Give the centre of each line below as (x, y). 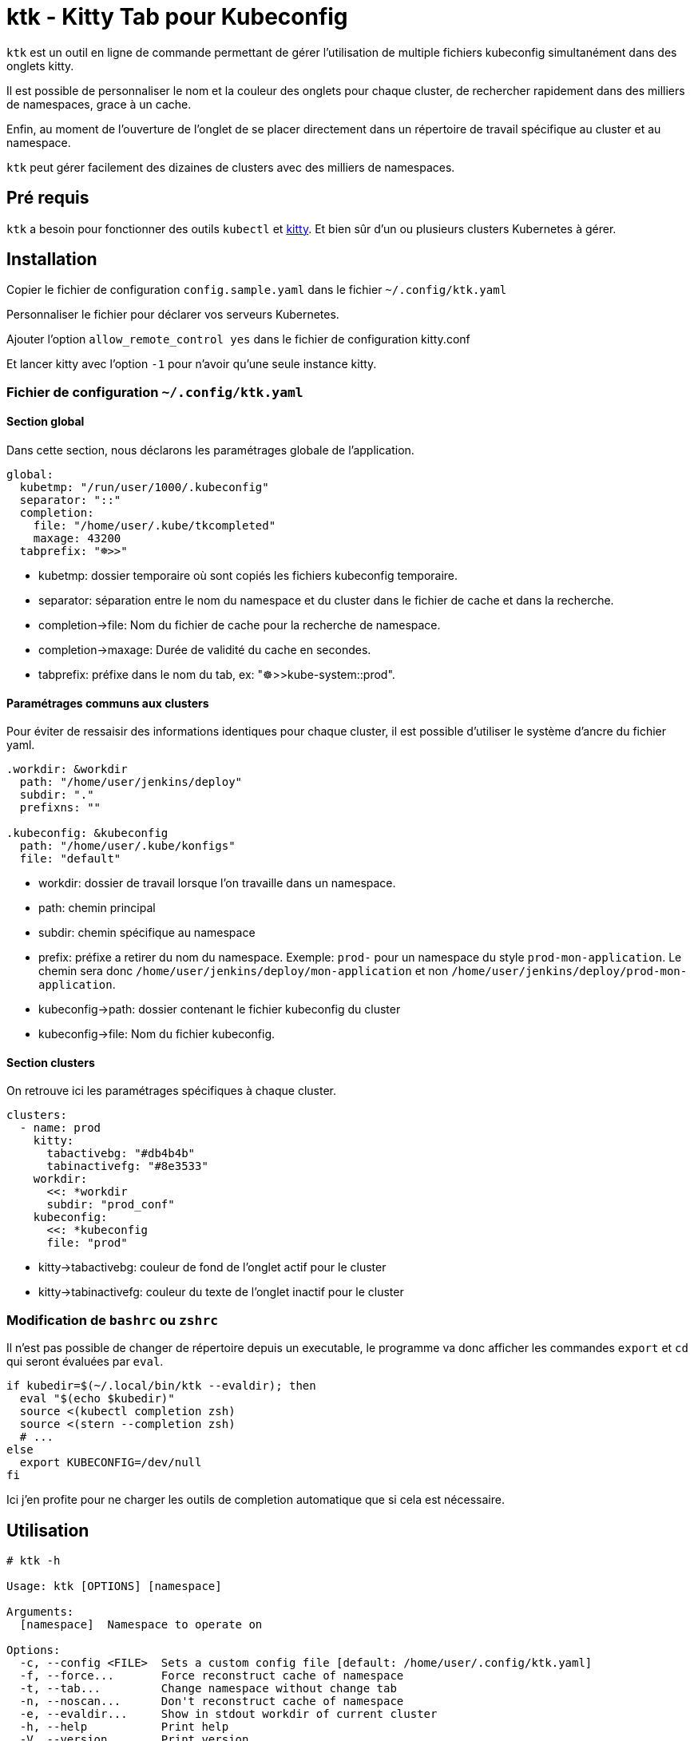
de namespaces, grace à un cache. (99, 104)
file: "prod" (87, 1243)
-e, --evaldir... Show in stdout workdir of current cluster (228, 1714)
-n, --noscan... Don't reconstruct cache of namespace (212, 1701)
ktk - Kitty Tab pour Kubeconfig (177, 17)
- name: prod (60, 1128)
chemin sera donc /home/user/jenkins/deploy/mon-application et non (244, 971)
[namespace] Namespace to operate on (141, 1625)
